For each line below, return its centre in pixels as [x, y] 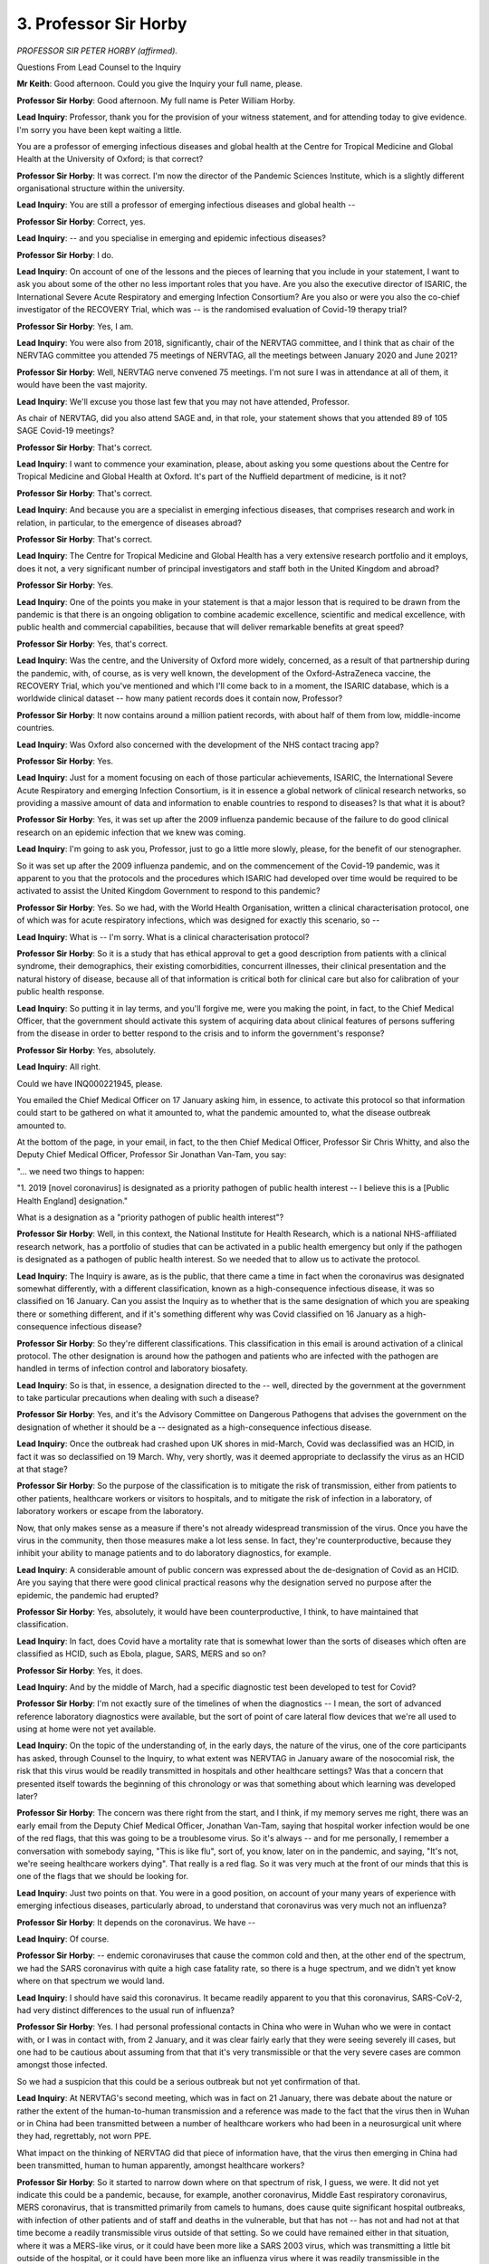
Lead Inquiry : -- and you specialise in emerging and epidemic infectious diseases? [171, 238]
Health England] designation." [72, 1201]
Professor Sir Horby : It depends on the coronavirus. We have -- [136, 1922]
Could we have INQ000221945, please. [90, 1083]
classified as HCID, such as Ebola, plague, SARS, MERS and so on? [141, 1654]
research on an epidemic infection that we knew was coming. [131, 832]
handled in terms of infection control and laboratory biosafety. [132, 1368]
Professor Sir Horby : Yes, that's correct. [92, 644]
